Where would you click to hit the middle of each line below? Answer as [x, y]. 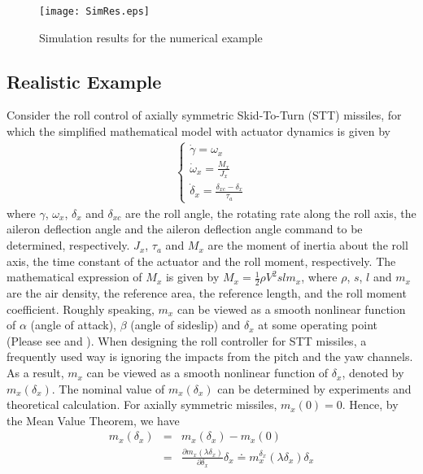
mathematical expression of [74, 277]
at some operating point [318, 325]
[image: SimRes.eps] [95, 11]
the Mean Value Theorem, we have [93, 420]
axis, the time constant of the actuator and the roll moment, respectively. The [201, 261]
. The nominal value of [108, 388]
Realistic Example [84, 81]
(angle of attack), [73, 325]
